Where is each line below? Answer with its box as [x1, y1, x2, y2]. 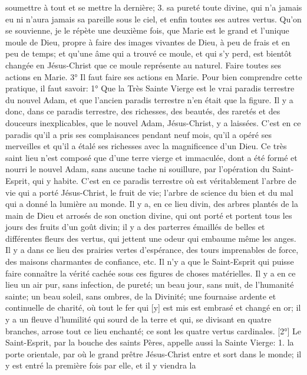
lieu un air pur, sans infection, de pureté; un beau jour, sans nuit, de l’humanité [5, 278, 294, 291]
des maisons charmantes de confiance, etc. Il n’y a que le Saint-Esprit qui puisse [5, 255, 294, 268]
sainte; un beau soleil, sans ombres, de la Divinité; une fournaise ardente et [5, 290, 276, 302]
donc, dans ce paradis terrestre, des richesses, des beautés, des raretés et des [5, 105, 280, 117]
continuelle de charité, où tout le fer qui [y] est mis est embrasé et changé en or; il [5, 301, 301, 314]
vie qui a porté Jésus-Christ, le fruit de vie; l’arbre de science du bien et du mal [5, 186, 293, 198]
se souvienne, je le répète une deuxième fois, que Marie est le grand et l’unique [5, 24, 289, 37]
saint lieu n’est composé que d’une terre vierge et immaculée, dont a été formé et [5, 151, 298, 163]
